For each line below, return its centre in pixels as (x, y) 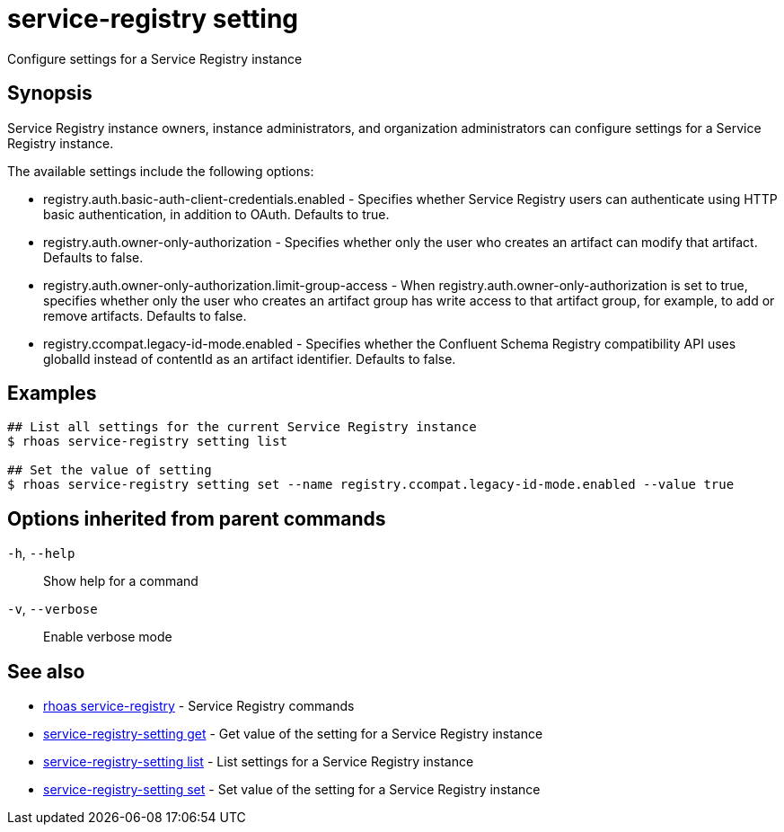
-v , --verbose (53, 609)
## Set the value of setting (110, 470)
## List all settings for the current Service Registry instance (242, 427)
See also (46, 671)
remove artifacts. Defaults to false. (145, 315)
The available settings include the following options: (161, 171)
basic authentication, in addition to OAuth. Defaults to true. (216, 214)
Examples (52, 394)
